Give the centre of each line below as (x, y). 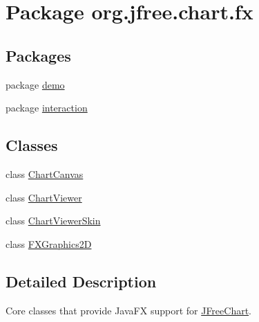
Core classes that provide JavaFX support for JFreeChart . (129, 310)
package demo (35, 84)
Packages (38, 55)
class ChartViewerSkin (53, 221)
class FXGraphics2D (49, 243)
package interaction (47, 108)
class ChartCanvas (45, 173)
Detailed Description (81, 281)
